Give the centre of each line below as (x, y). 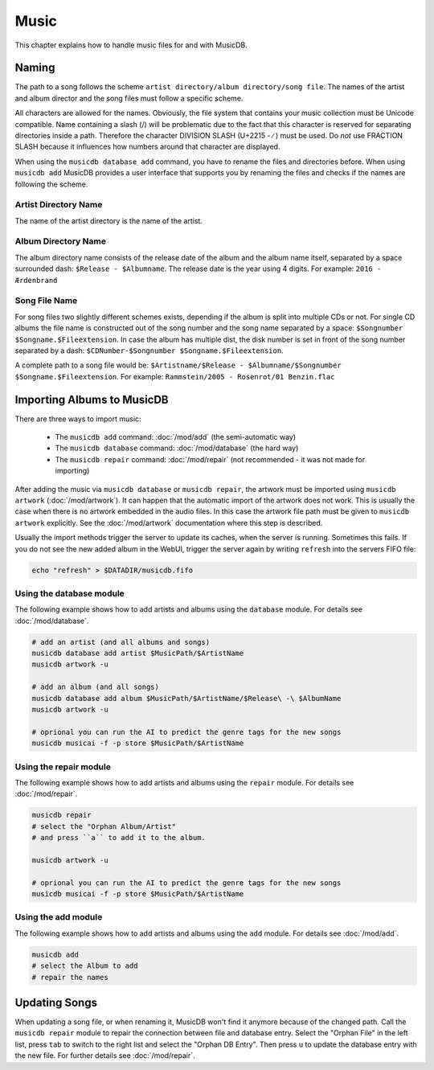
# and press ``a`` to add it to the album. (119, 838)
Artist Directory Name (59, 205)
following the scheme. (51, 184)
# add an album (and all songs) (96, 687)
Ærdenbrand (36, 280)
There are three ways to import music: (78, 419)
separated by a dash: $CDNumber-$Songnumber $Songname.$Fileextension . (149, 351)
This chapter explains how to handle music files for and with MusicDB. (131, 45)
